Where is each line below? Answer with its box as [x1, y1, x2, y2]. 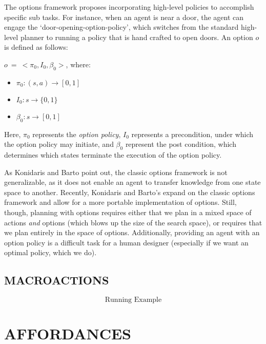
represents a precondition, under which [131, 128, 254, 139]
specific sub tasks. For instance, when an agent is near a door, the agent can [4, 11, 244, 22]
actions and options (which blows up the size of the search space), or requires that [4, 217, 262, 227]
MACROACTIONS [4, 272, 109, 288]
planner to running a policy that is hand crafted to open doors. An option [20, 31, 253, 42]
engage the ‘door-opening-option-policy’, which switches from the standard [4, 22, 239, 32]
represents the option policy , [32, 128, 121, 139]
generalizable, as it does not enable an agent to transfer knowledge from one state [4, 177, 261, 187]
